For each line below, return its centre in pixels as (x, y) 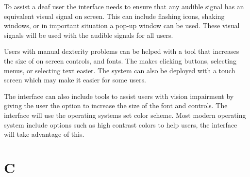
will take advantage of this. (44, 134)
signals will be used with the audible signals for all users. (89, 35)
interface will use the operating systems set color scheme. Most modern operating (125, 115)
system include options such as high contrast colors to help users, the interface (121, 124)
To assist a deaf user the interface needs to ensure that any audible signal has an (124, 6)
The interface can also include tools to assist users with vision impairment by (119, 96)
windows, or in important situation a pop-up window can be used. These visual (122, 25)
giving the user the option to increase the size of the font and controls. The (116, 105)
